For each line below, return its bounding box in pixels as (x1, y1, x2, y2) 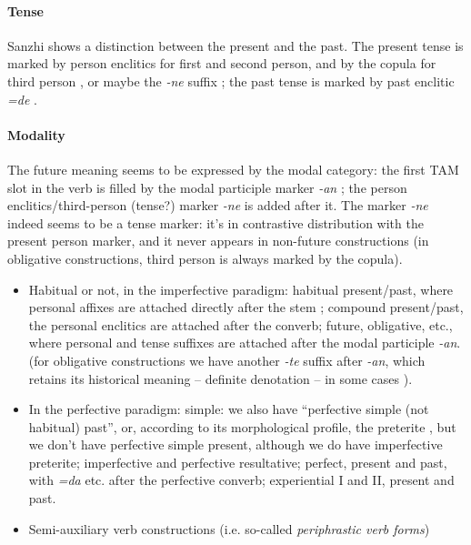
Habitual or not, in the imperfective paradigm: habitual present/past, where (28, 279, 454, 298)
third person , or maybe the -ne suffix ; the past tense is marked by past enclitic (7, 71, 455, 90)
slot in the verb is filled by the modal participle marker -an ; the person (7, 177, 407, 197)
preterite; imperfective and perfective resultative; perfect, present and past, (28, 452, 447, 471)
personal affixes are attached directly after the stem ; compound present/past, (28, 298, 464, 317)
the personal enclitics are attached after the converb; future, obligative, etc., (28, 315, 453, 334)
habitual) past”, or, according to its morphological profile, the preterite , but (28, 417, 456, 436)
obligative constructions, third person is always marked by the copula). (7, 248, 403, 267)
